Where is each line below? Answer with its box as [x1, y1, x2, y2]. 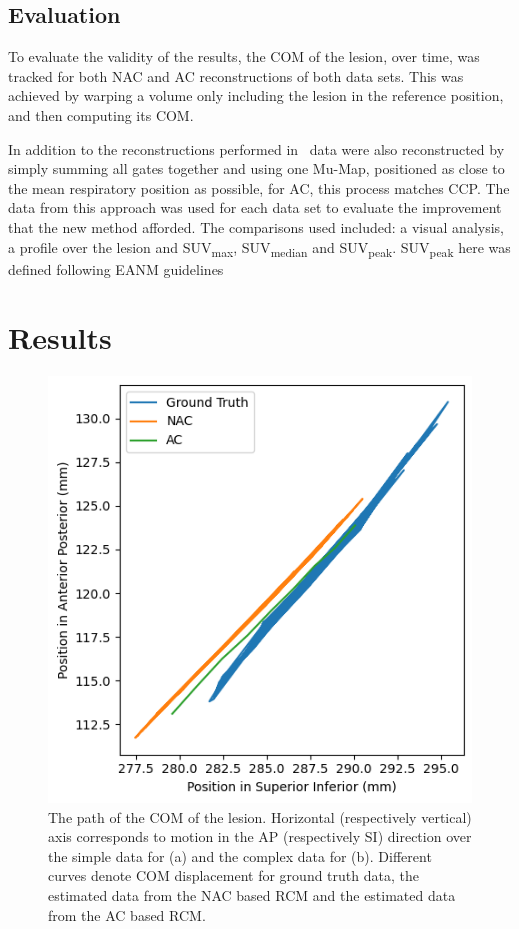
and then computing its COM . [8, 104, 194, 125]
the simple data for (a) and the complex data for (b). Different [48, 845, 432, 866]
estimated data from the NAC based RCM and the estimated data [48, 885, 456, 906]
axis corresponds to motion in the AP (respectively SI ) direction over [48, 826, 472, 847]
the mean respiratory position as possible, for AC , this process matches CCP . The [8, 177, 510, 198]
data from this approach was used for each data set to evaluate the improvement [8, 197, 502, 218]
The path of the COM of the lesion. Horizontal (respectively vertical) [48, 806, 472, 827]
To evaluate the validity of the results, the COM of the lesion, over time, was [8, 46, 480, 67]
